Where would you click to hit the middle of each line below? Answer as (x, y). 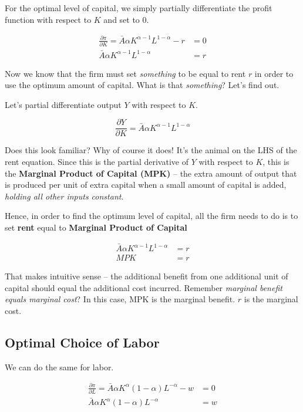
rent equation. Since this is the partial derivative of (97, 162)
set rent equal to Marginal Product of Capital (96, 227)
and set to (122, 19)
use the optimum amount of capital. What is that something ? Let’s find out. (142, 85)
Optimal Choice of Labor (82, 342)
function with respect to (48, 19)
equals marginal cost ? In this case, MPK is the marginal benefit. (120, 299)
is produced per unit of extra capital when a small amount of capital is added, (146, 185)
